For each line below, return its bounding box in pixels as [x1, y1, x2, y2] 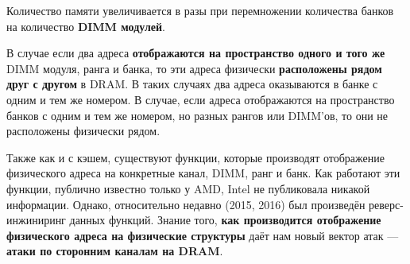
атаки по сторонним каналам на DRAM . [6, 243, 223, 259]
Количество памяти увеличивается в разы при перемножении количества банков [6, 2, 394, 18]
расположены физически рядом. [6, 122, 161, 139]
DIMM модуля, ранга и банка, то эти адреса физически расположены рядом [6, 60, 382, 76]
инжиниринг [6, 212, 66, 228]
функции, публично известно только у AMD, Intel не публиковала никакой [6, 180, 370, 196]
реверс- [369, 196, 404, 212]
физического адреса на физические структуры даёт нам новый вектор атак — [6, 227, 399, 243]
